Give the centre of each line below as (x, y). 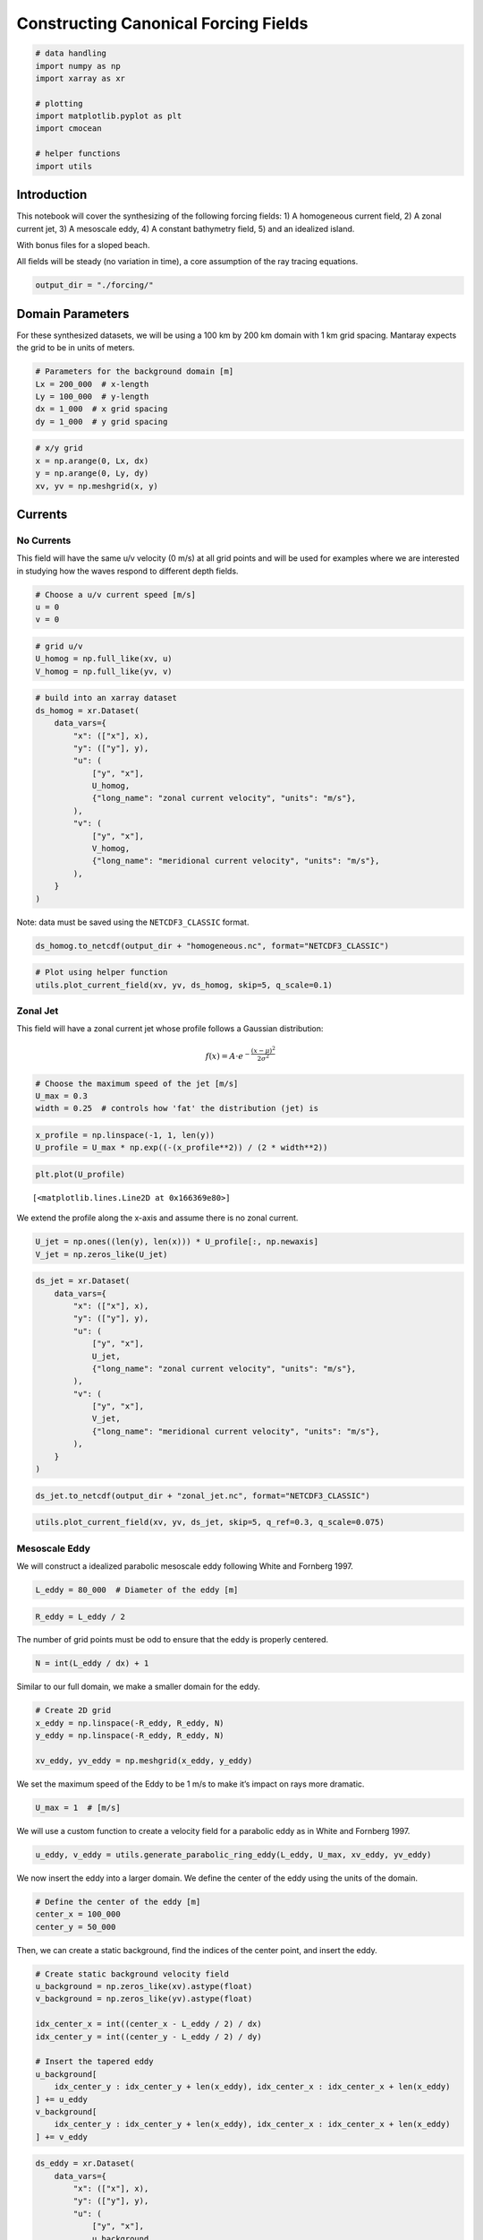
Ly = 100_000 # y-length (92, 396)
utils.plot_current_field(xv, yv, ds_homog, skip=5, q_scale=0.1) (184, 985)
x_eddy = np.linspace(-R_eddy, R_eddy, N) (130, 1723)
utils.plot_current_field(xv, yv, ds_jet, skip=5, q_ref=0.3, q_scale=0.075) (210, 1522)
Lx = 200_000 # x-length (92, 384)
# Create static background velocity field (132, 1974)
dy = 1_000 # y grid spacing (102, 422)
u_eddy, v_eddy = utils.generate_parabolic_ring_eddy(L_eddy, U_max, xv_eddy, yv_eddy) (233, 1854)
